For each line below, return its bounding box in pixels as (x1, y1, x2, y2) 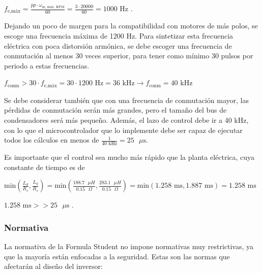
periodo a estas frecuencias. (4, 60, 90, 71)
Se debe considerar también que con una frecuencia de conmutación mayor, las (4, 94, 249, 105)
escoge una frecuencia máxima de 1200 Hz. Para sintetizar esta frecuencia (4, 30, 234, 41)
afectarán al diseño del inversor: (4, 261, 103, 271)
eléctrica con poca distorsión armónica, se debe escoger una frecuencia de (4, 40, 232, 51)
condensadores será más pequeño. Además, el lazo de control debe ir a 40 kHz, (4, 115, 249, 125)
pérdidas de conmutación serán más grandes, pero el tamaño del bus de (4, 105, 227, 115)
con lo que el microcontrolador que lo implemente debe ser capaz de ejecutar (4, 124, 243, 135)
